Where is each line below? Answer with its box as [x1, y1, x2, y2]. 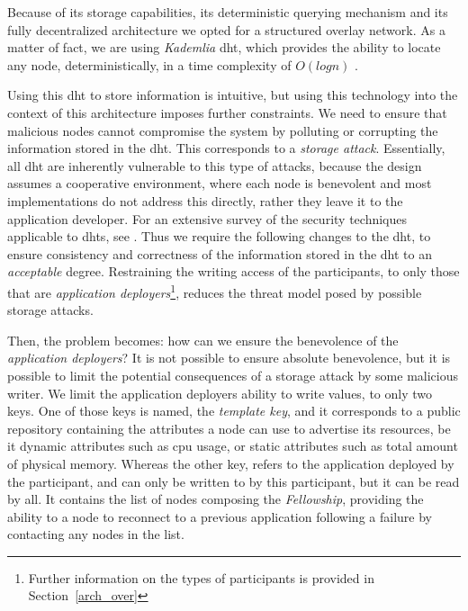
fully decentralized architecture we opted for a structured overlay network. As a [7, 20, 445, 39]
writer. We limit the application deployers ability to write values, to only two [7, 383, 433, 402]
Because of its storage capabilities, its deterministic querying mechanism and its [7, 3, 448, 21]
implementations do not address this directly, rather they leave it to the [7, 191, 403, 210]
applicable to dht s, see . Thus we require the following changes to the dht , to [7, 227, 431, 246]
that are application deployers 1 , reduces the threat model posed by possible [7, 280, 422, 301]
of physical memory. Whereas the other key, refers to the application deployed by [7, 454, 454, 472]
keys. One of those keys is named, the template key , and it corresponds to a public [7, 401, 461, 420]
